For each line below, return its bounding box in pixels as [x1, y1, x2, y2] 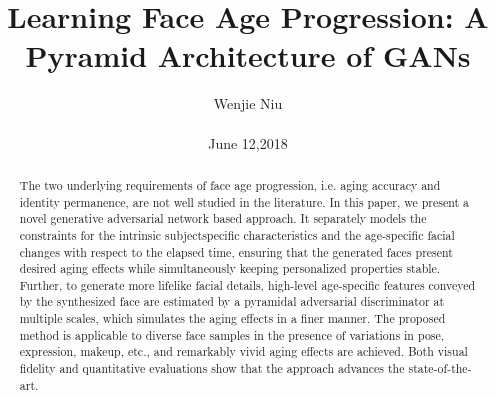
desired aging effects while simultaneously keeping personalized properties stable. [19, 260, 441, 277]
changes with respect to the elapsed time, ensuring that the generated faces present [19, 243, 453, 260]
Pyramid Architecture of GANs [25, 35, 471, 76]
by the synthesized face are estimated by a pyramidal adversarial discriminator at [19, 293, 445, 310]
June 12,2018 [208, 132, 288, 153]
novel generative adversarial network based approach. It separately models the [19, 210, 427, 227]
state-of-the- [408, 360, 472, 377]
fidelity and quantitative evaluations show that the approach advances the [19, 360, 405, 377]
